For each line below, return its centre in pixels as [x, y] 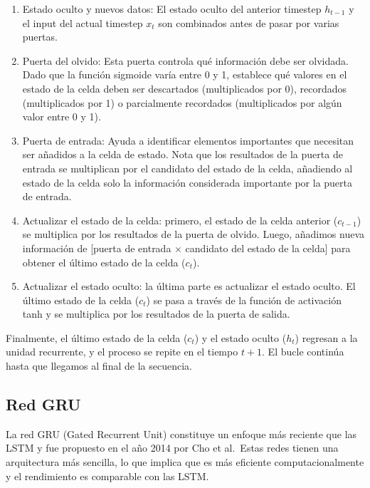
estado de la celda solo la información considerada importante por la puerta [187, 182]
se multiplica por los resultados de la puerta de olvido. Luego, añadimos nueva [193, 234]
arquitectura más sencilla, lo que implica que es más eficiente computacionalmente [185, 462]
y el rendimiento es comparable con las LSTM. [107, 476]
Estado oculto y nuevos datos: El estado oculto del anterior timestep [172, 9]
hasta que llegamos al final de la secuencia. [99, 366]
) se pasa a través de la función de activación [244, 300]
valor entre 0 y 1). [62, 116]
